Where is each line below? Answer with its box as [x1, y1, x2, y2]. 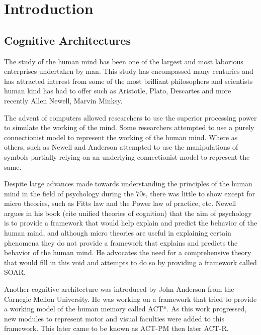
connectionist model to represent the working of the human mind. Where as [4, 132, 238, 142]
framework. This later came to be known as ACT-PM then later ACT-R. [4, 323, 229, 333]
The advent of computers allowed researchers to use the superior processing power [4, 112, 257, 123]
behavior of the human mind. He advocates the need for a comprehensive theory [4, 247, 251, 258]
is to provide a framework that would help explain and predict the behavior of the [4, 217, 257, 228]
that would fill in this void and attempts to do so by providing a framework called [4, 257, 257, 267]
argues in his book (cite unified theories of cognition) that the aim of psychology [4, 207, 252, 218]
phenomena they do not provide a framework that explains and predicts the [4, 237, 238, 248]
